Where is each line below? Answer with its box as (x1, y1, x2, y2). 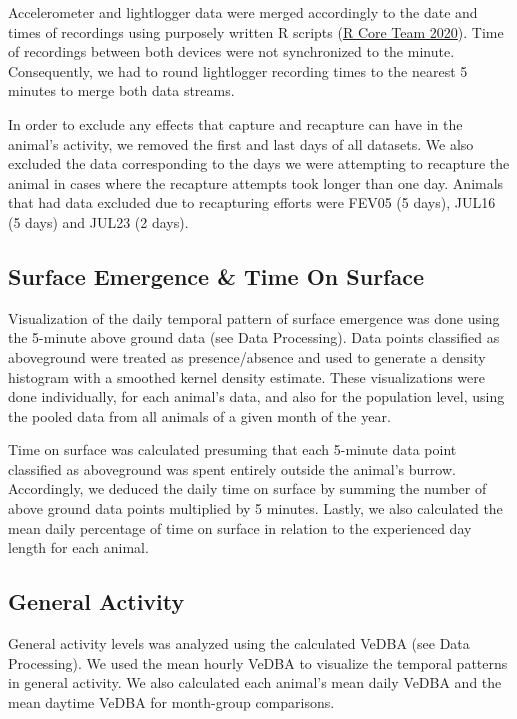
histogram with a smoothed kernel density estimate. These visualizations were (8, 366, 485, 387)
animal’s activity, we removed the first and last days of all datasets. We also (8, 133, 474, 154)
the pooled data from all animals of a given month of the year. (8, 405, 391, 426)
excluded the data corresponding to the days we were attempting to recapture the (8, 153, 510, 174)
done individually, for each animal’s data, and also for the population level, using (8, 386, 505, 407)
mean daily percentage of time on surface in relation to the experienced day (8, 517, 472, 538)
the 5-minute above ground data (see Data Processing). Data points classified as (8, 327, 500, 348)
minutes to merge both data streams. (8, 80, 235, 101)
